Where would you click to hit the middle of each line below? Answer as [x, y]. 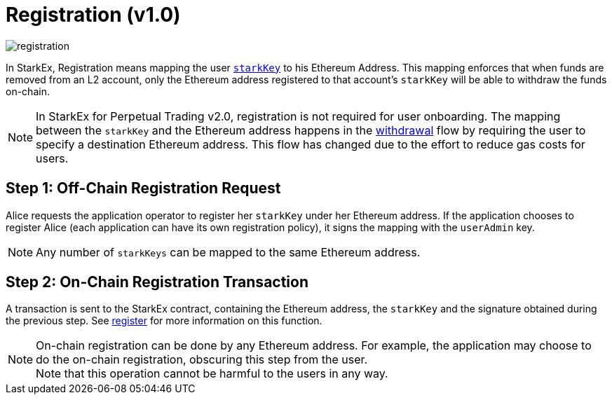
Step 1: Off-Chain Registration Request [143, 188]
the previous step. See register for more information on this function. [164, 321]
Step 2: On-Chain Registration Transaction [157, 282]
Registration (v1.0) [93, 15]
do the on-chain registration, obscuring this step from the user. [202, 360]
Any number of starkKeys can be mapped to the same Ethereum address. [228, 252]
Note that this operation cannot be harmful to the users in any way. [212, 374]
